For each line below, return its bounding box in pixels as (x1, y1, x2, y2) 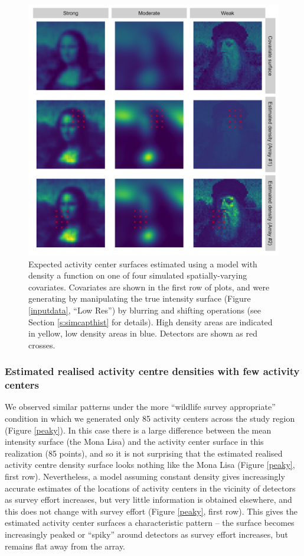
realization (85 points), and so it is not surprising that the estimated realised (5, 447, 283, 459)
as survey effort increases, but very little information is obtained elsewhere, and (5, 493, 292, 506)
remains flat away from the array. (5, 539, 126, 552)
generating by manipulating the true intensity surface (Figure (28, 292, 251, 305)
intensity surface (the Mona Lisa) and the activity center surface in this (5, 435, 264, 448)
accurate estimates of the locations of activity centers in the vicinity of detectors (5, 481, 296, 494)
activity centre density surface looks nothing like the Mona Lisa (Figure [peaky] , (5, 458, 295, 471)
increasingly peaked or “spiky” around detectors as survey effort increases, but (5, 528, 288, 541)
